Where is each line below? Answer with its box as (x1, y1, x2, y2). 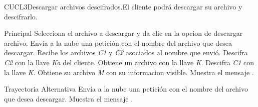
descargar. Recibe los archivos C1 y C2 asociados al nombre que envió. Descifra (4, 47, 248, 58)
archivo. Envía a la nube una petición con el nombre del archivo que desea (4, 37, 232, 48)
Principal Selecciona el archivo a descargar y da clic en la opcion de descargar (4, 28, 243, 38)
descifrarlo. (4, 11, 38, 21)
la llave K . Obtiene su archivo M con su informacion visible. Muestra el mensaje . (4, 67, 254, 77)
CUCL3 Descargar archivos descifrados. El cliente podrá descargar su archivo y (4, 1, 242, 11)
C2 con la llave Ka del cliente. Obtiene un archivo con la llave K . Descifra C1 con (4, 57, 254, 67)
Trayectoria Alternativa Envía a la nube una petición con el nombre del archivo (4, 84, 248, 94)
